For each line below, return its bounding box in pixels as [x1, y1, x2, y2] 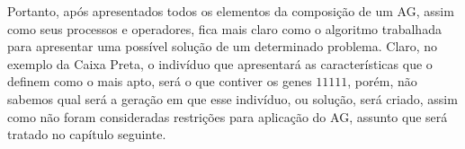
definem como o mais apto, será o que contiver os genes [7, 72, 312, 91]
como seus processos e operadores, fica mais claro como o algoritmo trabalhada [7, 19, 442, 38]
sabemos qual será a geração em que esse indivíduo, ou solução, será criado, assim [7, 89, 458, 108]
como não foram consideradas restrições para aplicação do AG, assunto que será [7, 107, 448, 126]
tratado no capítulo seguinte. [7, 125, 166, 144]
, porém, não [347, 72, 417, 91]
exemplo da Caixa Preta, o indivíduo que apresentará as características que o [7, 54, 433, 73]
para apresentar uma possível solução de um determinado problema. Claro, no [7, 37, 438, 56]
